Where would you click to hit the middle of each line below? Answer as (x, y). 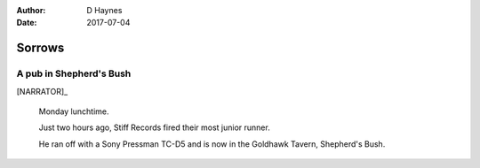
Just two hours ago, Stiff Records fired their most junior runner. (154, 127)
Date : (27, 23)
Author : (31, 10)
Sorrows (40, 48)
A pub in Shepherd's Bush (74, 73)
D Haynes (104, 10)
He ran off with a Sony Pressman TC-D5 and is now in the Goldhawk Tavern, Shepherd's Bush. (212, 144)
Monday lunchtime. (74, 111)
